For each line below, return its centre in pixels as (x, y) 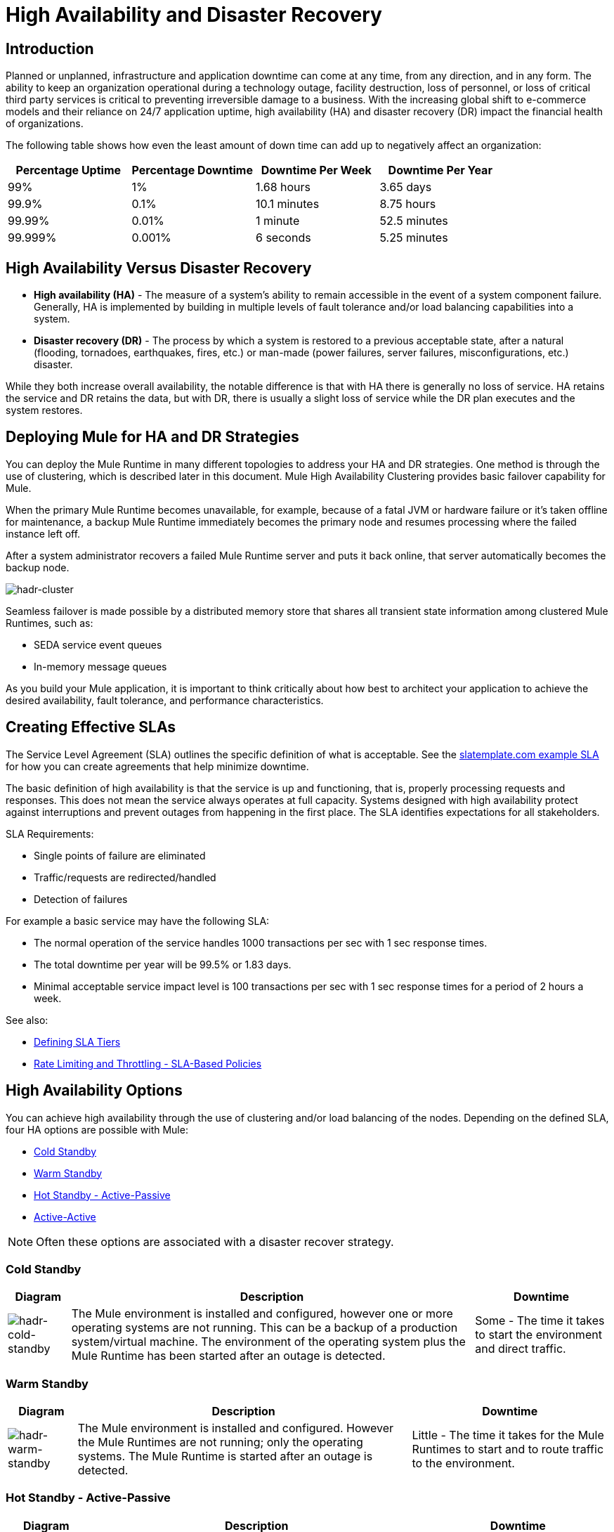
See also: (27, 1020)
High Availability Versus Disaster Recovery (159, 268)
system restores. (44, 410)
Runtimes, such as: (50, 623)
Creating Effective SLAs (91, 727)
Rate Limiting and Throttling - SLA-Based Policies (148, 1063)
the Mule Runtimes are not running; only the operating (220, 1442)
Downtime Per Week (316, 170)
